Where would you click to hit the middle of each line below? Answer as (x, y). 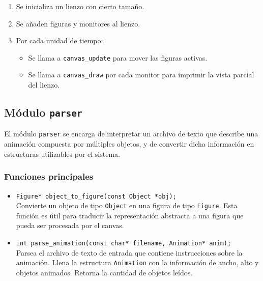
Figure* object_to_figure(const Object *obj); (96, 196)
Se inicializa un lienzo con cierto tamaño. (80, 6)
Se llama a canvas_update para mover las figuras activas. (118, 57)
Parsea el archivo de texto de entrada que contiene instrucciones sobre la (129, 252)
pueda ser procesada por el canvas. (70, 225)
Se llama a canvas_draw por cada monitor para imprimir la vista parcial (141, 75)
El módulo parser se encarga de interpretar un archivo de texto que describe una (131, 134)
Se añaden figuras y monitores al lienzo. (78, 23)
